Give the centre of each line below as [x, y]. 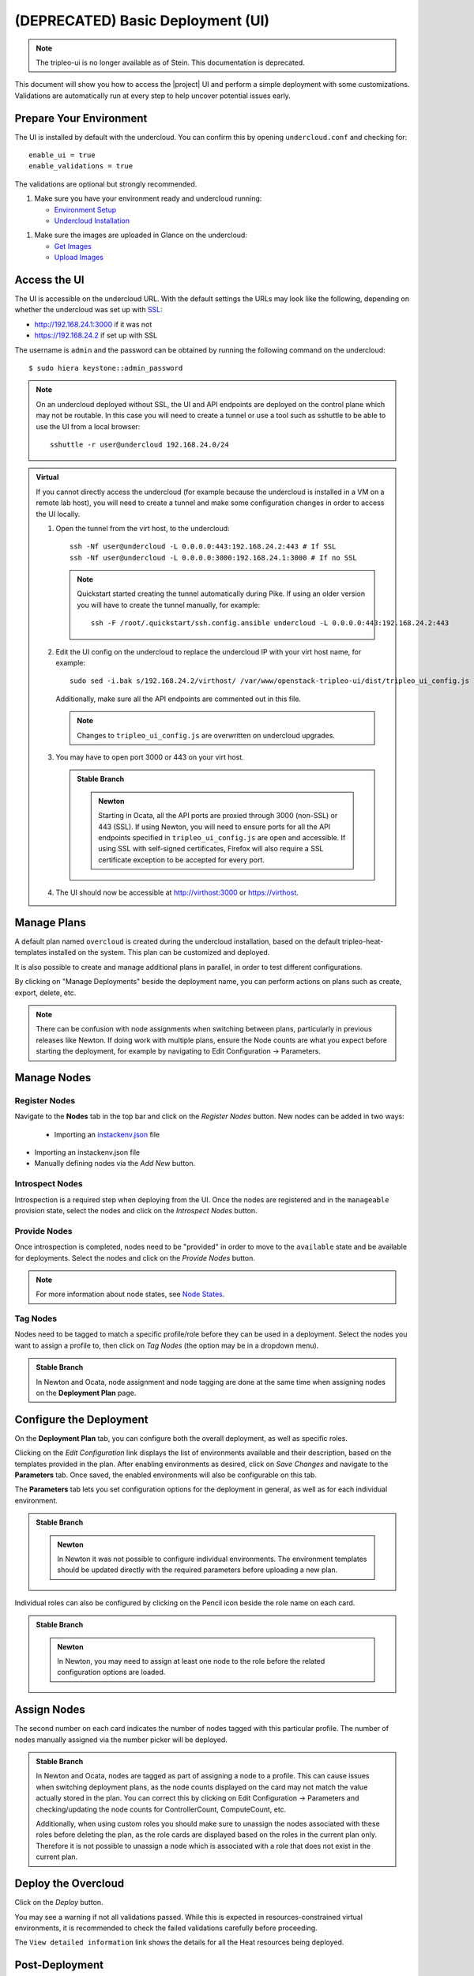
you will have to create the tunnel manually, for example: [169, 605]
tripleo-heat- [363, 941]
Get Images [73, 246]
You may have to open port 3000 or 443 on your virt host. [150, 757]
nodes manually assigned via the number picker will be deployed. [121, 1740]
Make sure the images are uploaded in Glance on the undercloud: [141, 235]
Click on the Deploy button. [59, 1902]
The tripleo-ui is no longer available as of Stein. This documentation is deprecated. [171, 62]
